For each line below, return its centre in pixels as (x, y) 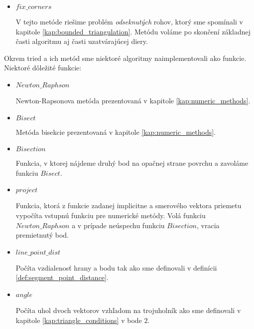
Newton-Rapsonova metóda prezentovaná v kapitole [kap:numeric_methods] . (133, 100)
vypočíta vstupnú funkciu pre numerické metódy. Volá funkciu (111, 215)
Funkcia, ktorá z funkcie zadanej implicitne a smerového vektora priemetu (128, 205)
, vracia (208, 225)
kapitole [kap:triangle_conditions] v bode (79, 320)
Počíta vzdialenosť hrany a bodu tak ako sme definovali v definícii (116, 267)
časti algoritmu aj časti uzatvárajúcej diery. (82, 41)
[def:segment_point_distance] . (62, 277)
